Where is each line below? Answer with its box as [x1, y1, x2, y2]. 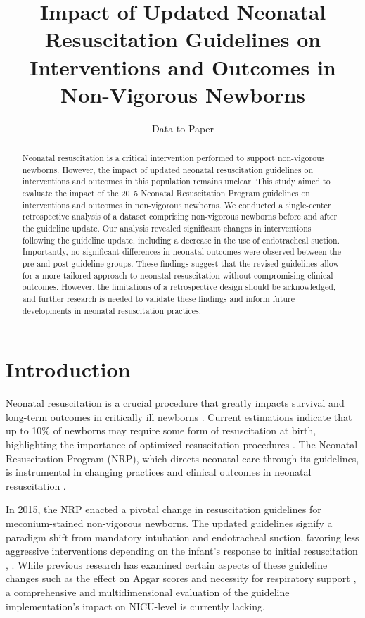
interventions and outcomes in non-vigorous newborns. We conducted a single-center [22, 198, 331, 210]
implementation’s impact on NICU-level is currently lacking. [6, 598, 265, 613]
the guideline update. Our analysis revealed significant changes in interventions [22, 222, 312, 234]
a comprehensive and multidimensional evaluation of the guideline [6, 584, 290, 599]
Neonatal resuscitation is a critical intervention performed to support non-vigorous [22, 152, 325, 164]
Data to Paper [152, 120, 214, 135]
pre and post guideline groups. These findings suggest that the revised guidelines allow [22, 257, 339, 269]
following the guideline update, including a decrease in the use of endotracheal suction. [22, 234, 340, 246]
